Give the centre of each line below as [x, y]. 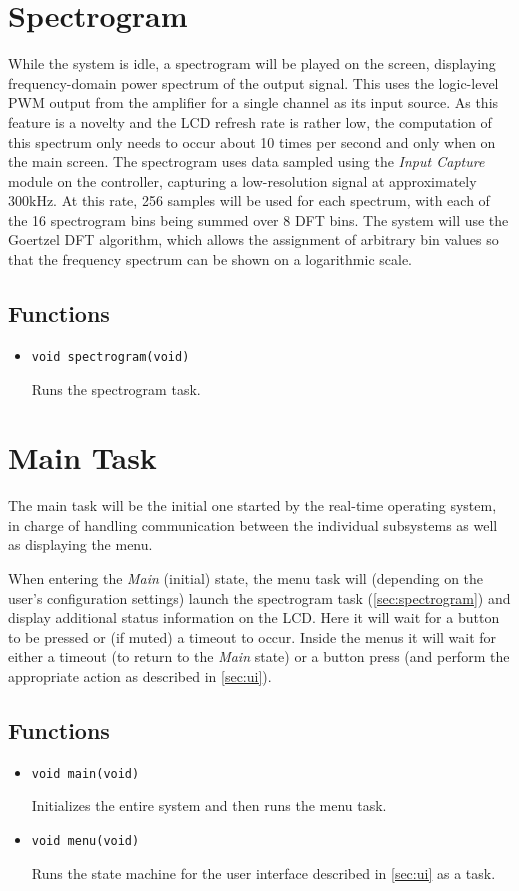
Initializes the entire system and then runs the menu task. [209, 805]
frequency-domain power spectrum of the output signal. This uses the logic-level [253, 82]
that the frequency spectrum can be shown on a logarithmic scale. [210, 259]
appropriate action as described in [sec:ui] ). [140, 675]
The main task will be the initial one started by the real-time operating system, [252, 505]
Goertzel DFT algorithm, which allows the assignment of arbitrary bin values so [253, 239]
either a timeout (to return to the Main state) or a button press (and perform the [259, 656]
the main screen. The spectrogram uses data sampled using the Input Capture [246, 161]
